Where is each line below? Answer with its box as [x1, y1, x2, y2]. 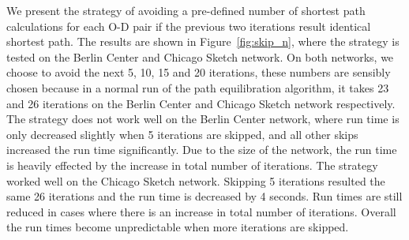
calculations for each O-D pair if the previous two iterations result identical [6, 17, 371, 34]
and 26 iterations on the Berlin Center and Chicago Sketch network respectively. [6, 95, 396, 111]
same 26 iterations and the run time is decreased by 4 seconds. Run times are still [6, 188, 403, 204]
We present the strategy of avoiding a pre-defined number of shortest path [6, 2, 366, 18]
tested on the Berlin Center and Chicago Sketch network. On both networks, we [6, 48, 394, 65]
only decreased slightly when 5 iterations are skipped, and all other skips [6, 126, 358, 142]
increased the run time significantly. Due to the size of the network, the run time [6, 141, 397, 158]
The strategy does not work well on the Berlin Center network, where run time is [6, 111, 400, 127]
